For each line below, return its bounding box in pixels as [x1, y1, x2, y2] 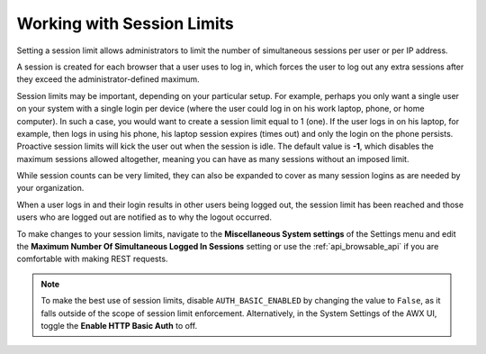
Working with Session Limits [16, 14, 234, 33]
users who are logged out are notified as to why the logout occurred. [16, 212, 272, 222]
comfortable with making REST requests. [16, 253, 168, 265]
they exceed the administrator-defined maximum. [16, 74, 200, 85]
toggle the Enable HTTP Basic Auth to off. [40, 320, 198, 331]
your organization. [16, 183, 85, 194]
